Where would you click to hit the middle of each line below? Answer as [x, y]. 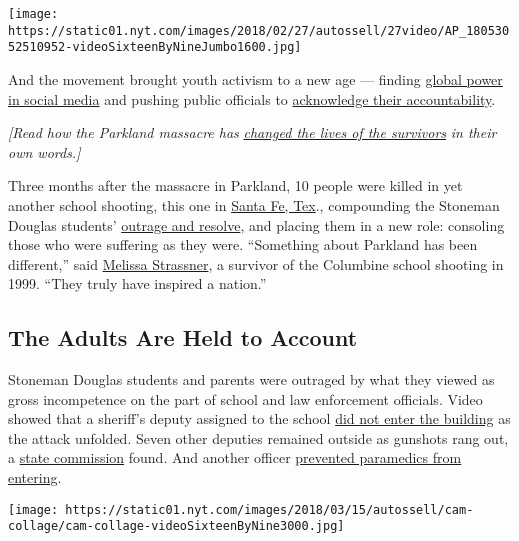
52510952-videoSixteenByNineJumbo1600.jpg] [155, 47]
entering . [35, 477]
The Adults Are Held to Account [183, 337]
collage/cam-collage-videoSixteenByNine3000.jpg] [176, 526]
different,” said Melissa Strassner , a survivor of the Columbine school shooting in [256, 263]
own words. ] [44, 151]
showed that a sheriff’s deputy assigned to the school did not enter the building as [259, 418]
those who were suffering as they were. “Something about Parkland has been [243, 244]
